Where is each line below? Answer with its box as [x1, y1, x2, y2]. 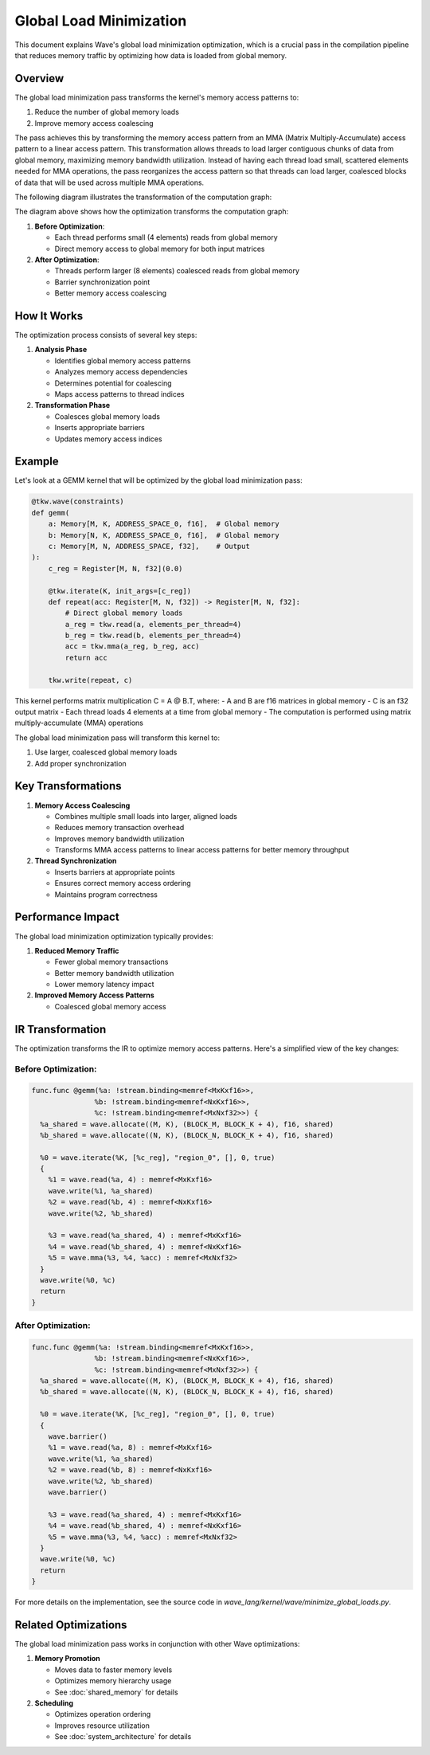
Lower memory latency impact [54, 980, 154, 989]
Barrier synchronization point [54, 277, 150, 287]
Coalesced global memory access [54, 1001, 166, 1011]
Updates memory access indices [54, 434, 162, 444]
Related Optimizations [14, 1618, 127, 1632]
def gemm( [31, 508, 70, 517]
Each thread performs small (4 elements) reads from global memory [54, 233, 278, 242]
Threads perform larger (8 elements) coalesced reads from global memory [54, 266, 300, 276]
